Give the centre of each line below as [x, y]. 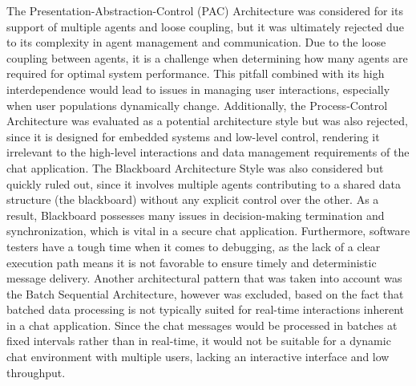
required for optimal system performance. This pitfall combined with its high [196, 73]
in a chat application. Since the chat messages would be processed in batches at [202, 325]
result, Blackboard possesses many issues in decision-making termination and [196, 215]
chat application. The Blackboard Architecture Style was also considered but [195, 167]
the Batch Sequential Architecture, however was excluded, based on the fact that [205, 293]
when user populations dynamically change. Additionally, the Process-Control [197, 105]
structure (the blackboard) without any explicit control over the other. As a [193, 199]
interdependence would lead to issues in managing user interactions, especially [198, 89]
